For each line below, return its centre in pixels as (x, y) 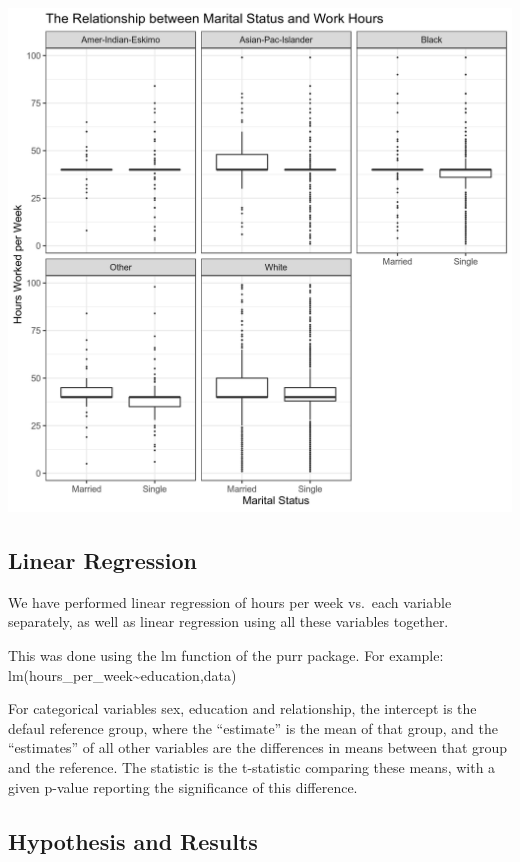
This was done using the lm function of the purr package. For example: (226, 654)
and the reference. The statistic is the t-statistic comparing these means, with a (252, 766)
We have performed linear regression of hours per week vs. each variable (230, 601)
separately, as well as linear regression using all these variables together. (228, 621)
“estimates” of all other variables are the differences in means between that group (258, 747)
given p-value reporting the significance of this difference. (183, 786)
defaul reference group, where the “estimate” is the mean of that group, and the (253, 727)
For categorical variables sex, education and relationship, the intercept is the (242, 708)
